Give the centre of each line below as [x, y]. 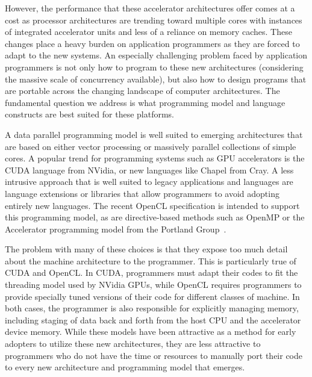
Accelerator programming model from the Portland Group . [116, 229]
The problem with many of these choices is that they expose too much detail [146, 249]
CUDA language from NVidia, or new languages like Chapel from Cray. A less [149, 170]
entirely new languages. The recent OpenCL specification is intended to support [152, 205]
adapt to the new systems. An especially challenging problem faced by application [156, 55]
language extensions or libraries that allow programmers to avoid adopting [142, 193]
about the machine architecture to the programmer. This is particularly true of [151, 260]
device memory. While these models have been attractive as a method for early [151, 332]
